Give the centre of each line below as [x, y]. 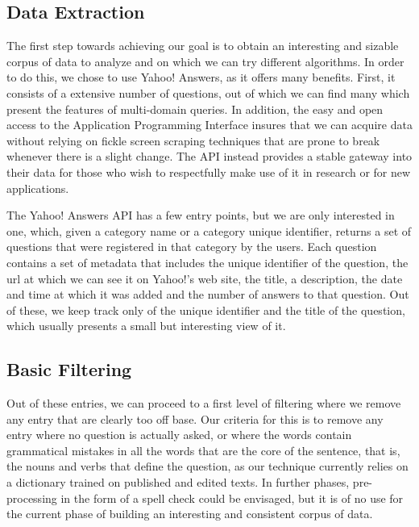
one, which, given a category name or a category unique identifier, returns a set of [209, 230]
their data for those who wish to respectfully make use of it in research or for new [209, 171]
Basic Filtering [69, 369]
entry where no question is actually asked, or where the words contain [179, 435]
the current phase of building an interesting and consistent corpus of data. [190, 514]
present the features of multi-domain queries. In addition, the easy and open [195, 109]
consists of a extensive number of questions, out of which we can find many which [208, 92]
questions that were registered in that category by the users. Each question [192, 247]
